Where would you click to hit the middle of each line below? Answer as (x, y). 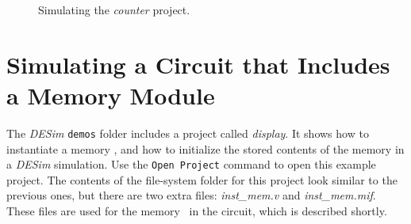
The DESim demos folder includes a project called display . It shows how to (188, 133)
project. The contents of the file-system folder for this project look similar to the (202, 179)
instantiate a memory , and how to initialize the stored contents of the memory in (205, 148)
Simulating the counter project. (114, 9)
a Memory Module (111, 95)
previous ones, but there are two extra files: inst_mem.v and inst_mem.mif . (191, 195)
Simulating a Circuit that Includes (198, 64)
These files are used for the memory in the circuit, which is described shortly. (197, 211)
